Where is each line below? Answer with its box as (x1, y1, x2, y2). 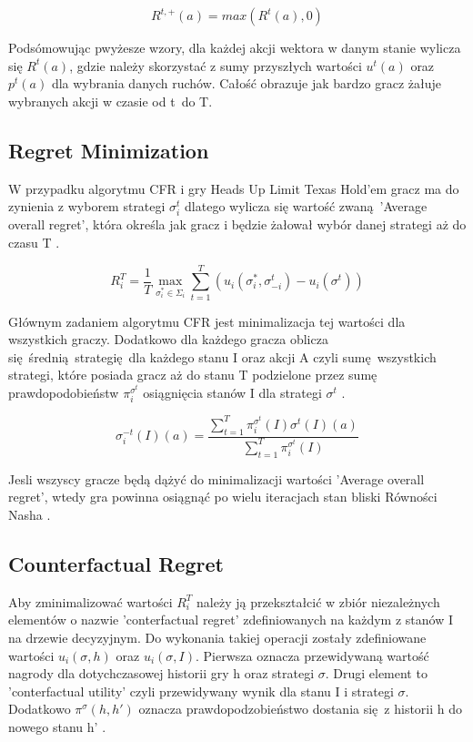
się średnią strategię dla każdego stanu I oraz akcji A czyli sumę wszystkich (8, 347, 437, 366)
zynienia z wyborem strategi (8, 197, 166, 216)
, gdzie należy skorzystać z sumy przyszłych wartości (69, 56, 362, 75)
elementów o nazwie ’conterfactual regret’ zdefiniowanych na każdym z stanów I (8, 610, 453, 629)
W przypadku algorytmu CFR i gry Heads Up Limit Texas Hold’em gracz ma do (8, 178, 459, 198)
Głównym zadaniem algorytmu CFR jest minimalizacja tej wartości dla (8, 311, 406, 330)
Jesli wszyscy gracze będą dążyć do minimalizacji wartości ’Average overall (8, 469, 425, 488)
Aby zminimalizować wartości (8, 592, 173, 611)
